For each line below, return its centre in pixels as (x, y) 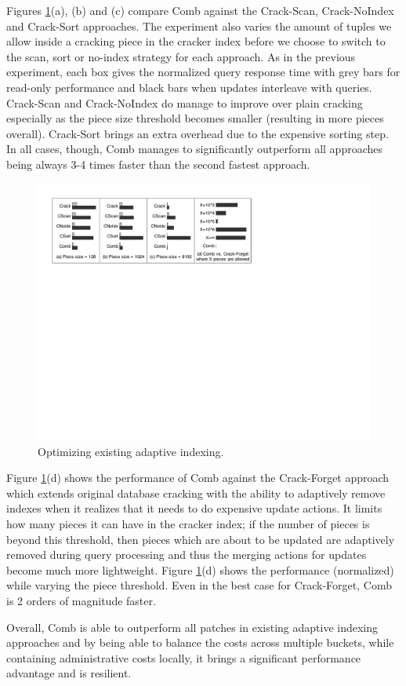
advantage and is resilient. (69, 673)
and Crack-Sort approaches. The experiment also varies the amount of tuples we (199, 26)
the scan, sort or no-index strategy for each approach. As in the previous (181, 56)
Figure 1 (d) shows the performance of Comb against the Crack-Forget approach (198, 478)
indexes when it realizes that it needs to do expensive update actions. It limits (194, 508)
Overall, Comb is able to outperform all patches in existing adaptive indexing (192, 627)
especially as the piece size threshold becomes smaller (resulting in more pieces (195, 118)
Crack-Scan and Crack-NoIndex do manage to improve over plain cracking (185, 102)
